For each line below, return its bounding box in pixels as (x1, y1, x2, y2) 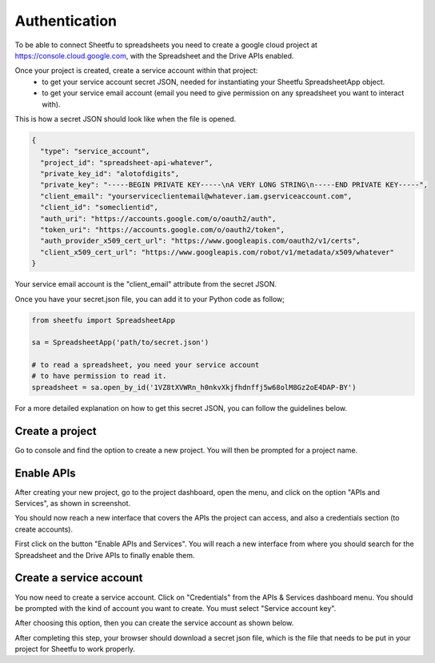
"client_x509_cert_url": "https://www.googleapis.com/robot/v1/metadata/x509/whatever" (40, 247, 395, 256)
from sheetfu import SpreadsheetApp (31, 315, 176, 324)
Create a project (14, 424, 98, 438)
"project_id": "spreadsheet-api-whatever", (40, 158, 214, 167)
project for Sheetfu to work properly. (14, 645, 136, 654)
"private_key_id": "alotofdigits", (40, 169, 180, 179)
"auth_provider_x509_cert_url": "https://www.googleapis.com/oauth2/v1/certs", (40, 236, 361, 246)
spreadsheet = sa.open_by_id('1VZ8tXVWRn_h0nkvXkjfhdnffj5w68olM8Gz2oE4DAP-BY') (31, 383, 357, 392)
